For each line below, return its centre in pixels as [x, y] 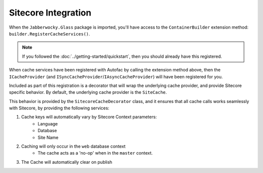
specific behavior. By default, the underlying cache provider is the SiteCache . [88, 92]
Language [48, 123]
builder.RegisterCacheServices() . [49, 34]
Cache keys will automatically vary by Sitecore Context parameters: [89, 117]
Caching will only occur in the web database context [74, 146]
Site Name [48, 137]
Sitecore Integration [50, 13]
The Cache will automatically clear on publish [67, 162]
